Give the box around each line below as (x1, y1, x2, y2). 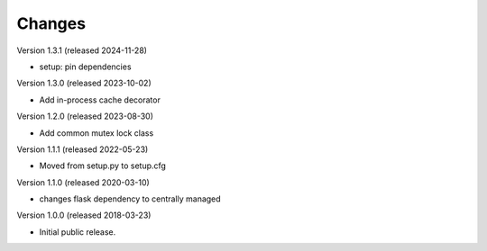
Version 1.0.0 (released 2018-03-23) (16, 210, 152, 220)
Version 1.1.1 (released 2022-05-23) (16, 144, 149, 155)
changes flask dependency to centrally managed (39, 193, 221, 204)
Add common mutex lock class (39, 127, 154, 139)
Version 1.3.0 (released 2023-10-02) (16, 77, 152, 89)
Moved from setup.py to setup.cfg (39, 160, 167, 171)
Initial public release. (39, 226, 116, 238)
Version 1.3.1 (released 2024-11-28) (16, 45, 148, 56)
